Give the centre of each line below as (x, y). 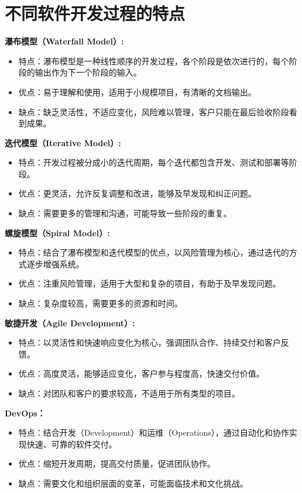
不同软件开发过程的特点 (95, 13)
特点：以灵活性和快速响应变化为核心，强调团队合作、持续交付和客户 (150, 342)
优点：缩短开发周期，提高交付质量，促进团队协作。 (117, 463)
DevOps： (25, 413)
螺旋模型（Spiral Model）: (57, 232)
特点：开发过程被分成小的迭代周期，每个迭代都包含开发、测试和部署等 (154, 162)
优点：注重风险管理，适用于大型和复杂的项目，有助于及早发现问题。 (150, 283)
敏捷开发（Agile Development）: (70, 323)
